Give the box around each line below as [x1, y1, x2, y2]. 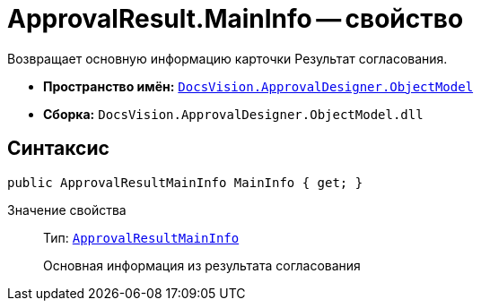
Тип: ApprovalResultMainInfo [43, 229, 240, 245]
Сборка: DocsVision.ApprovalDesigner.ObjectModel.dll [43, 106, 424, 122]
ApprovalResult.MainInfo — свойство [7, 4, 464, 34]
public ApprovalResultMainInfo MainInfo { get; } [7, 175, 363, 190]
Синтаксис [7, 137, 109, 160]
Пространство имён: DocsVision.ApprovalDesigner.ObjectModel [43, 78, 474, 94]
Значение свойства [7, 201, 127, 218]
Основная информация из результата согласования [43, 257, 361, 273]
